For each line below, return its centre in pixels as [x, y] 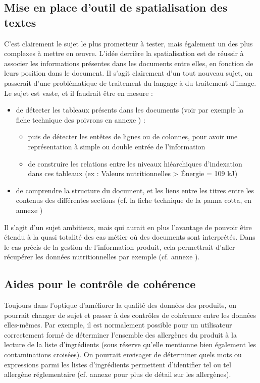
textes [20, 22]
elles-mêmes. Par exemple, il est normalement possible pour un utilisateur [118, 325]
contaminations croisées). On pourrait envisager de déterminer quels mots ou [123, 354]
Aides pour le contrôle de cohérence [100, 284]
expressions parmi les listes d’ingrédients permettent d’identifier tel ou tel [118, 364]
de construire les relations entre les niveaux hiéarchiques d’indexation [135, 163]
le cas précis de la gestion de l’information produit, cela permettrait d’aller [120, 247]
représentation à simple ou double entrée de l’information [117, 146]
